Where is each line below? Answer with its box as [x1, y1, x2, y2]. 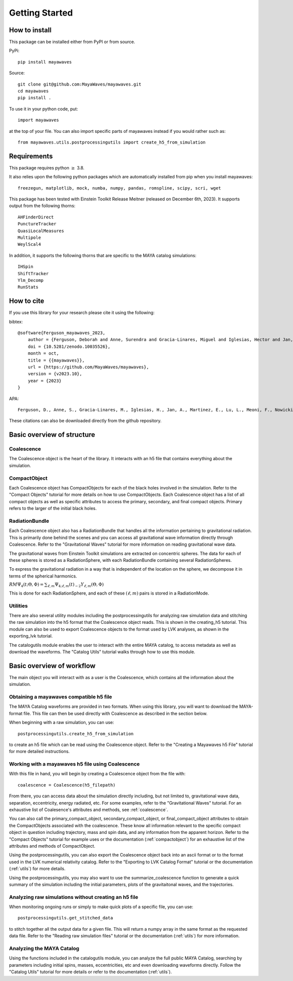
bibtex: [9, 319, 23, 324]
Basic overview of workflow [9, 661, 96, 670]
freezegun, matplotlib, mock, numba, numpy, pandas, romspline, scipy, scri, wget [18, 185, 221, 191]
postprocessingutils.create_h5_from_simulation [18, 731, 134, 736]
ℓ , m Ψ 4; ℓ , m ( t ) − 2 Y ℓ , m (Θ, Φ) [47, 582, 104, 588]
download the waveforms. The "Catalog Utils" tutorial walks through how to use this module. [9, 649, 195, 655]
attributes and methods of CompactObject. [9, 843, 95, 849]
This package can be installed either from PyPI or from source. [9, 39, 135, 45]
